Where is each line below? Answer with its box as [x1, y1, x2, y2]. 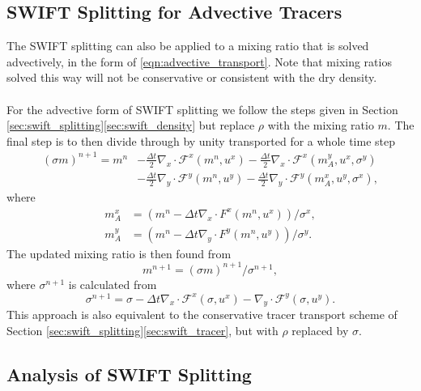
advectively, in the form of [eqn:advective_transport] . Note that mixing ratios [6, 53, 392, 70]
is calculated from [68, 275, 157, 292]
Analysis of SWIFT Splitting [6, 362, 252, 387]
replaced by [291, 322, 349, 339]
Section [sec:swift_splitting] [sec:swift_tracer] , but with [6, 322, 279, 339]
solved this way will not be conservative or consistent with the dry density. [6, 69, 377, 86]
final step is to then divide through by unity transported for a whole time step [6, 132, 396, 149]
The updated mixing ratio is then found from [6, 244, 232, 261]
